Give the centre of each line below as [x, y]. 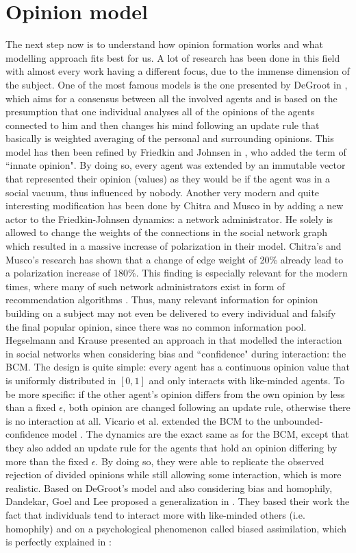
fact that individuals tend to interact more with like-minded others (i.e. [155, 514]
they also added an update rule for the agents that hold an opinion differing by [171, 447]
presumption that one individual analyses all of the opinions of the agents [160, 111]
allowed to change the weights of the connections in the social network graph [167, 232]
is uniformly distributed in [61, 380]
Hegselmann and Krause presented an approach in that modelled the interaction [174, 340]
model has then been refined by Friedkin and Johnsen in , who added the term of [176, 151]
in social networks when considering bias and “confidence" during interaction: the [176, 353]
